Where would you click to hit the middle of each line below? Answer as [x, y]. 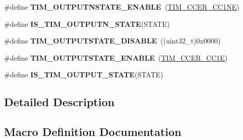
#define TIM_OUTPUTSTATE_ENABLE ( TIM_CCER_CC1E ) [116, 57]
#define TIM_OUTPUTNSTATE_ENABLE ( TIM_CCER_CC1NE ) [122, 7]
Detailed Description [59, 102]
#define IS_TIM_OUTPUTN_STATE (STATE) [87, 24]
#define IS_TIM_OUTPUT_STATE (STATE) [84, 75]
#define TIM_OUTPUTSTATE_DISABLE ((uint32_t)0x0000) [112, 41]
